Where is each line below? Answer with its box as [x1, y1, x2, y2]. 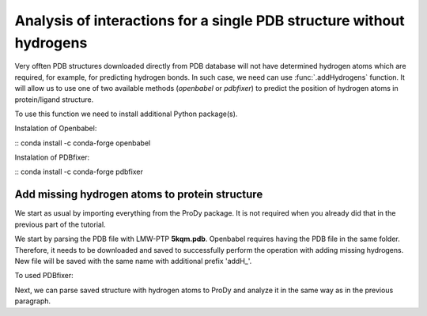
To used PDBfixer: [14, 271, 74, 280]
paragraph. [14, 296, 51, 306]
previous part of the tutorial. [14, 220, 106, 229]
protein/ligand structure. [14, 95, 94, 104]
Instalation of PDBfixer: [14, 152, 90, 162]
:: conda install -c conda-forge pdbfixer [14, 167, 144, 177]
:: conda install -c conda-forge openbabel [14, 138, 151, 148]
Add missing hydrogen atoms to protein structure [14, 188, 263, 201]
